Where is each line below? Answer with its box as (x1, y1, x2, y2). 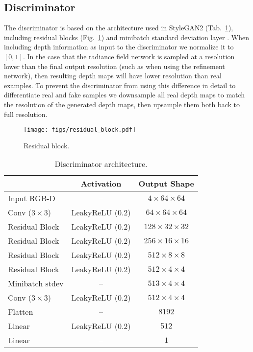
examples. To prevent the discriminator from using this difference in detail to (4, 80, 236, 90)
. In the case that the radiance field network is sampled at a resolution (23, 51, 235, 61)
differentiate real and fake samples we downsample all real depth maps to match (4, 90, 245, 100)
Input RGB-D (8, 192, 55, 204)
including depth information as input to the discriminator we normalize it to (4, 42, 234, 52)
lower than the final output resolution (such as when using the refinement (4, 61, 225, 71)
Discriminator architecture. (54, 158, 148, 170)
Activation (80, 178, 122, 189)
